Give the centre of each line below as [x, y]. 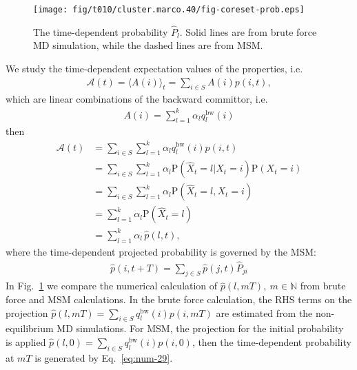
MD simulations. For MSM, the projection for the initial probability [200, 328]
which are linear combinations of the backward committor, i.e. [137, 99]
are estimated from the [264, 312]
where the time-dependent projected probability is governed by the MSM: [161, 251]
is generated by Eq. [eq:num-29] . [104, 357]
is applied [26, 341]
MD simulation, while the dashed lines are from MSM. [148, 45]
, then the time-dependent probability [272, 341]
